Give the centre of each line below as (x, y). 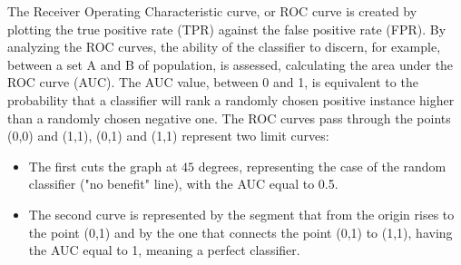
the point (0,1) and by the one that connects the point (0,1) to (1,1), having (240, 232)
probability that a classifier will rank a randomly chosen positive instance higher (231, 99)
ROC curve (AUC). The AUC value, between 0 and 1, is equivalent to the (213, 82)
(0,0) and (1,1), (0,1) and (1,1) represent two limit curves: (168, 136)
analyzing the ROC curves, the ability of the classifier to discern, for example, (224, 47)
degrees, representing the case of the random (322, 166)
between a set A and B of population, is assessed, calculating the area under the (230, 64)
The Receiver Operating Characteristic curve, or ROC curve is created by (212, 11)
